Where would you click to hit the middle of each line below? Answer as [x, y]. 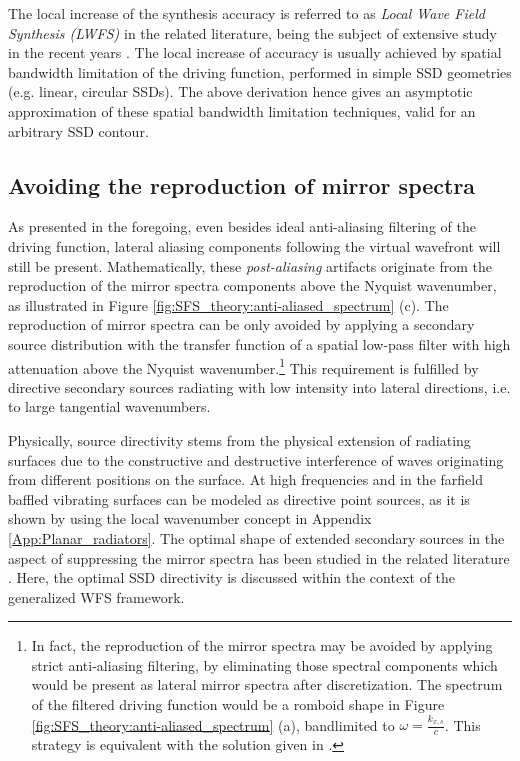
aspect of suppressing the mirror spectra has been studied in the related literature [259, 557]
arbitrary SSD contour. [78, 130]
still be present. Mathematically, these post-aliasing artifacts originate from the [250, 265]
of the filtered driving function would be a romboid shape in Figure [238, 704]
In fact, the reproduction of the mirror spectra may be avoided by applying [262, 645]
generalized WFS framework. [96, 596]
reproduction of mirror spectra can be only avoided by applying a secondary [241, 324]
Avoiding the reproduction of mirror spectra [242, 184]
